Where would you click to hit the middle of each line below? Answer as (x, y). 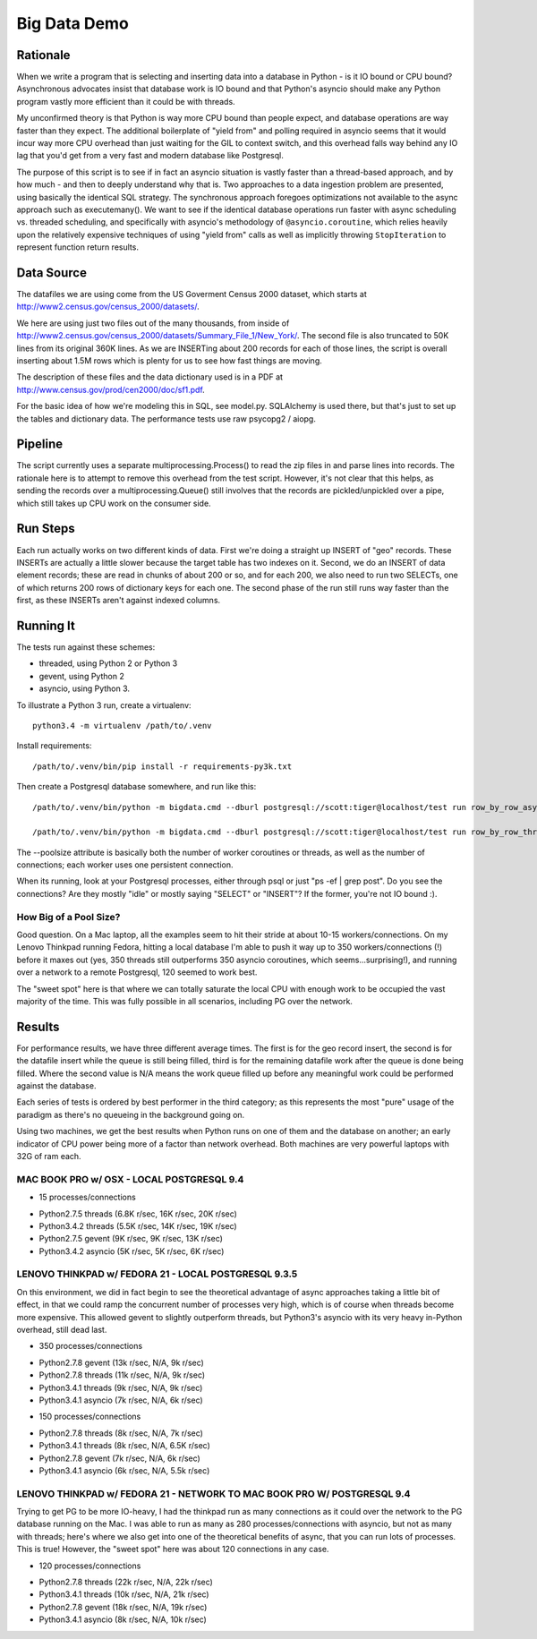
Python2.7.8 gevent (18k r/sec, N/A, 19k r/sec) (123, 1607)
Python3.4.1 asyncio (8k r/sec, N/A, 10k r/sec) (123, 1619)
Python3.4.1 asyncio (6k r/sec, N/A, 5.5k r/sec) (124, 1470)
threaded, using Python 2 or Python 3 (108, 663)
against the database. (56, 1086)
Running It (46, 625)
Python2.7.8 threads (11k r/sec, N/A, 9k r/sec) (122, 1375)
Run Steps (46, 529)
